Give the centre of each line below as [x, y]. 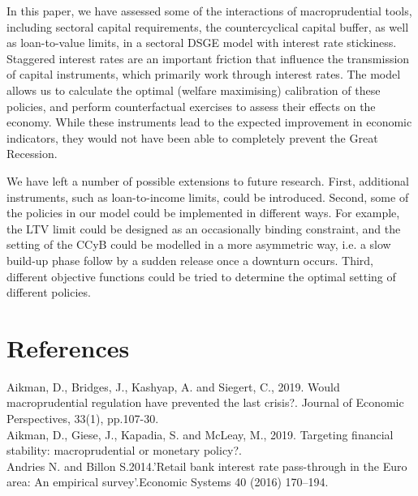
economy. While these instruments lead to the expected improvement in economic [209, 122]
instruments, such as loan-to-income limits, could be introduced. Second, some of [208, 197]
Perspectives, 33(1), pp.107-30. [83, 418]
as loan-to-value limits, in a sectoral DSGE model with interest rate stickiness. [202, 43]
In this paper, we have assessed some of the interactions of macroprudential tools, [209, 11]
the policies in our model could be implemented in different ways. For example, [203, 213]
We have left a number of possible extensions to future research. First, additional [208, 180]
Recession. [32, 154]
